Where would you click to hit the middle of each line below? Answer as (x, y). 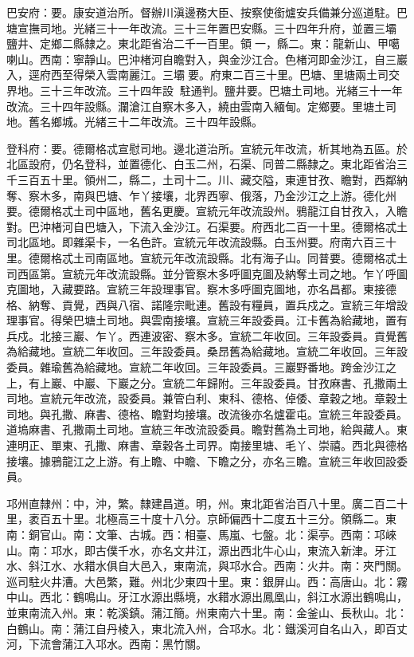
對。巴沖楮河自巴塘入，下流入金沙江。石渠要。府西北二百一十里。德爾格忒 (201, 226)
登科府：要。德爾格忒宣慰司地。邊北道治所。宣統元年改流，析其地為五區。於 (207, 148)
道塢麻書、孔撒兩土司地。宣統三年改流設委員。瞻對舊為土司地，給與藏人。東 (207, 429)
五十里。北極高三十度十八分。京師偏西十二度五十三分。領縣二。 (218, 519)
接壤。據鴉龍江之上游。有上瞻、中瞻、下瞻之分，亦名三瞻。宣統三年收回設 (201, 460)
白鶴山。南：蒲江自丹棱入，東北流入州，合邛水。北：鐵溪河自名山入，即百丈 (207, 628)
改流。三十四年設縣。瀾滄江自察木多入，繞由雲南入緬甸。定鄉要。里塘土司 (201, 106)
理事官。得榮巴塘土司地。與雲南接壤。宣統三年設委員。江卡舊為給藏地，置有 (207, 320)
